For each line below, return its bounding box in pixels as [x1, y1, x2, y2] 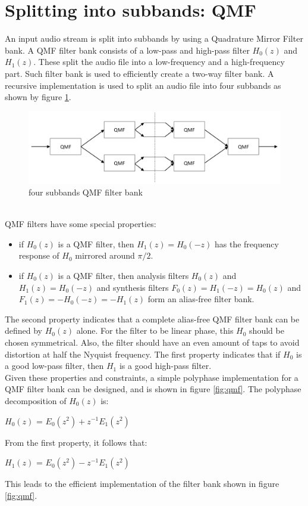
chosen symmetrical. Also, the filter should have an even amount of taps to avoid [5, 336, 300, 348]
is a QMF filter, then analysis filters [58, 269, 189, 281]
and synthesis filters [96, 281, 169, 293]
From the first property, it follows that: [5, 436, 147, 448]
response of [18, 249, 59, 262]
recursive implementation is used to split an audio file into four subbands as [5, 79, 281, 91]
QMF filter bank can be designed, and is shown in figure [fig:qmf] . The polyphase [5, 383, 301, 395]
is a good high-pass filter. [119, 359, 212, 372]
